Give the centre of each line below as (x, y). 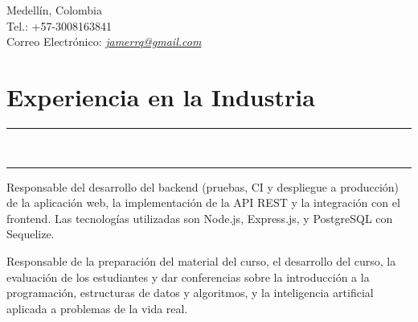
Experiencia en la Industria (161, 97)
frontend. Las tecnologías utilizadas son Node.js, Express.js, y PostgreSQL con (200, 218)
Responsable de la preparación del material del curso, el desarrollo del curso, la (201, 261)
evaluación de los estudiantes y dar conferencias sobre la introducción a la (188, 277)
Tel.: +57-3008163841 (59, 25)
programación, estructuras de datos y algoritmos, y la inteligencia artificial (190, 293)
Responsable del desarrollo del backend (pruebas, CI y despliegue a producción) (203, 186)
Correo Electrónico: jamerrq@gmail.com (104, 41)
